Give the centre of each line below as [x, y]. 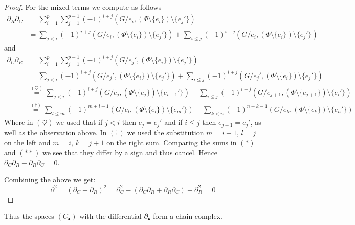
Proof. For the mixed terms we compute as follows [83, 7]
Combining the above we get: [50, 179]
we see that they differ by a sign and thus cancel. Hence [130, 152]
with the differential [110, 216]
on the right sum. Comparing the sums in [172, 142]
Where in [19, 122]
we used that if [79, 122]
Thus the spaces [29, 216]
